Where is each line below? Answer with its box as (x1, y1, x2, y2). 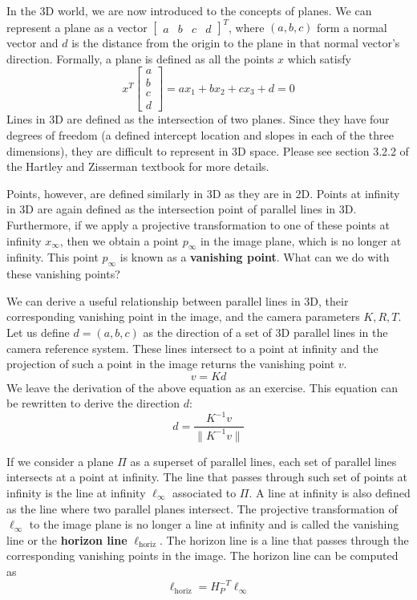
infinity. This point (6, 249, 99, 266)
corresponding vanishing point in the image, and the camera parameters (6, 308, 360, 325)
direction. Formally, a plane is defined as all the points (6, 50, 274, 67)
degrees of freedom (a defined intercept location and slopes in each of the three (6, 127, 394, 143)
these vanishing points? (6, 266, 120, 282)
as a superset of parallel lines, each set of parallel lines (130, 452, 397, 469)
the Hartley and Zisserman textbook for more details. (6, 158, 269, 175)
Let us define (6, 323, 70, 340)
